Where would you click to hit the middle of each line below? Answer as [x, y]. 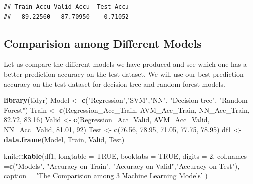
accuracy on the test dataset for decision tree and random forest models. [115, 83]
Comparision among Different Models [103, 43]
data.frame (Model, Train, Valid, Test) [64, 139]
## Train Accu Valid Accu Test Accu [66, 7]
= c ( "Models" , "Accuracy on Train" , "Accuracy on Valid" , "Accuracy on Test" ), [122, 165]
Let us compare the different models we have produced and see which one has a [126, 64]
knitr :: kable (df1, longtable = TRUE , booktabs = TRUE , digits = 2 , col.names [126, 156]
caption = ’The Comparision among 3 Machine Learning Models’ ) [106, 175]
